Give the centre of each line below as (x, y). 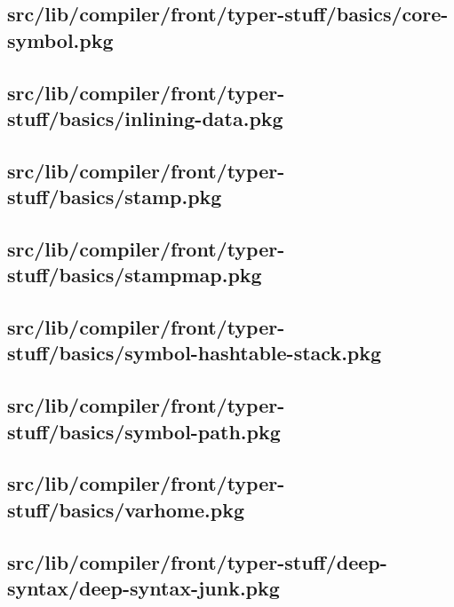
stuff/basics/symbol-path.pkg (144, 431)
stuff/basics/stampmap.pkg (135, 275)
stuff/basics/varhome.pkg (126, 509)
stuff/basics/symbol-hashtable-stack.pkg (195, 353)
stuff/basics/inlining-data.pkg (145, 118)
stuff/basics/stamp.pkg (115, 197)
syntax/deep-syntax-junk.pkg (143, 587)
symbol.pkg (60, 39)
